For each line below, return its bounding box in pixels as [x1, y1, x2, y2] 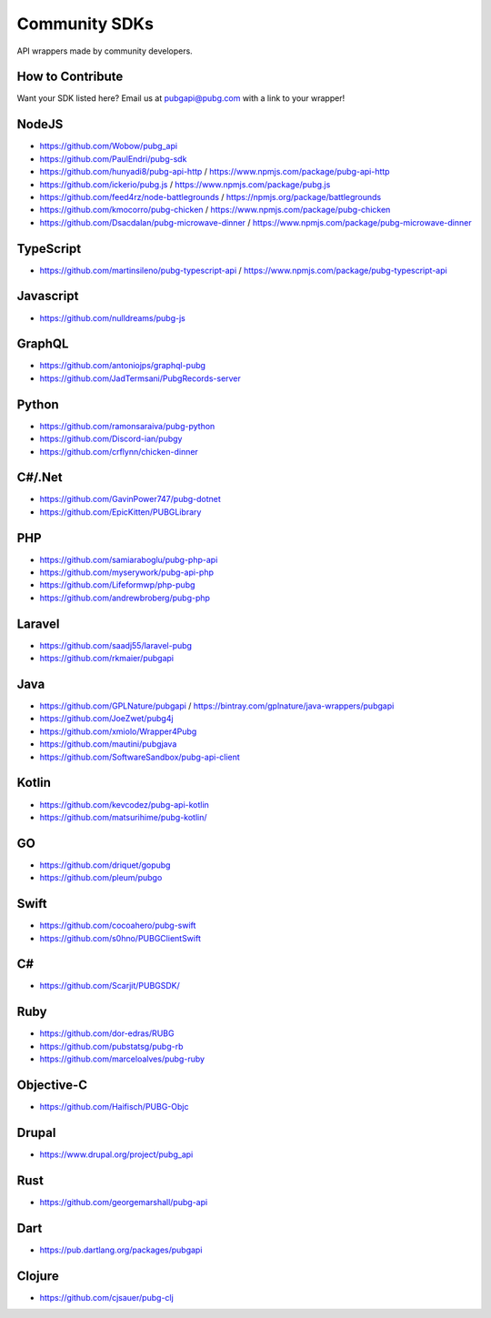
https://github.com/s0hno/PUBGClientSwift [39, 932, 202, 943]
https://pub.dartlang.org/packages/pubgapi [39, 1244, 203, 1255]
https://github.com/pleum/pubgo [39, 872, 163, 883]
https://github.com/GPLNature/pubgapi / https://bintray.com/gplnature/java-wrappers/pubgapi [39, 700, 395, 711]
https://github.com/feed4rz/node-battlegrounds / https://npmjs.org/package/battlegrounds [39, 191, 382, 202]
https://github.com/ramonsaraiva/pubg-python [39, 420, 215, 431]
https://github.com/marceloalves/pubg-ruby [39, 1053, 205, 1064]
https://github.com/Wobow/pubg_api [39, 141, 177, 152]
